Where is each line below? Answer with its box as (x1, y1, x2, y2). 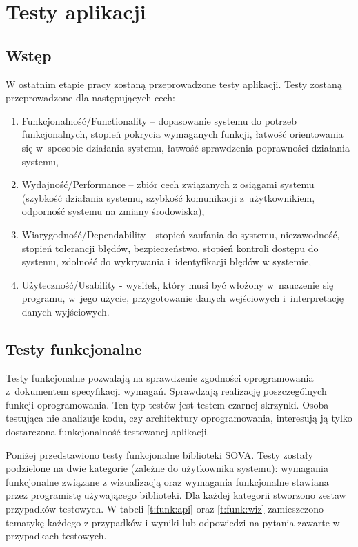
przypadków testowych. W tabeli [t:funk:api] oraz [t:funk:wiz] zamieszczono (6, 502, 324, 516)
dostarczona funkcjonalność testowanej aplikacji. (6, 424, 210, 439)
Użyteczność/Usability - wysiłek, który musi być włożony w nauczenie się (21, 277, 334, 291)
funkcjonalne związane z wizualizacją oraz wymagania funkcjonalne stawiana (6, 474, 329, 488)
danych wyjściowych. (21, 304, 110, 318)
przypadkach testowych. (6, 528, 107, 543)
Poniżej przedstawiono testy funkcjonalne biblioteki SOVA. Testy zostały (6, 447, 313, 462)
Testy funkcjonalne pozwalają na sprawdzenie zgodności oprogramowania (6, 370, 314, 384)
